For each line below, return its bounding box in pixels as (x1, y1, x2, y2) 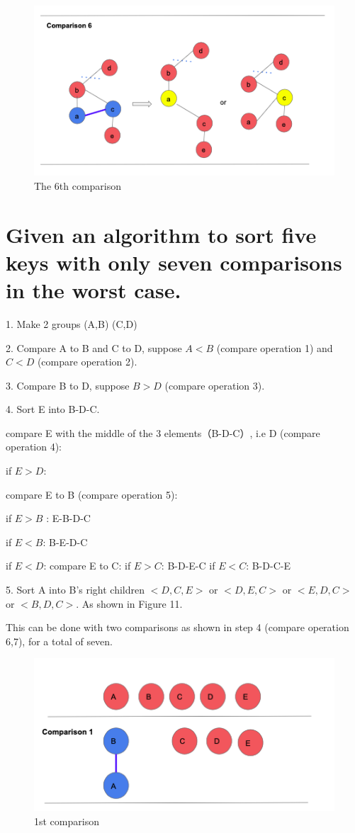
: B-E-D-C (43, 534, 88, 549)
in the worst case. (6, 275, 181, 304)
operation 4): (6, 439, 62, 454)
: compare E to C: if (43, 558, 131, 573)
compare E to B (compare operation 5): (6, 487, 178, 501)
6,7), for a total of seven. (6, 633, 113, 648)
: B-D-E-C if (161, 558, 215, 573)
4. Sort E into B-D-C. (6, 402, 100, 416)
